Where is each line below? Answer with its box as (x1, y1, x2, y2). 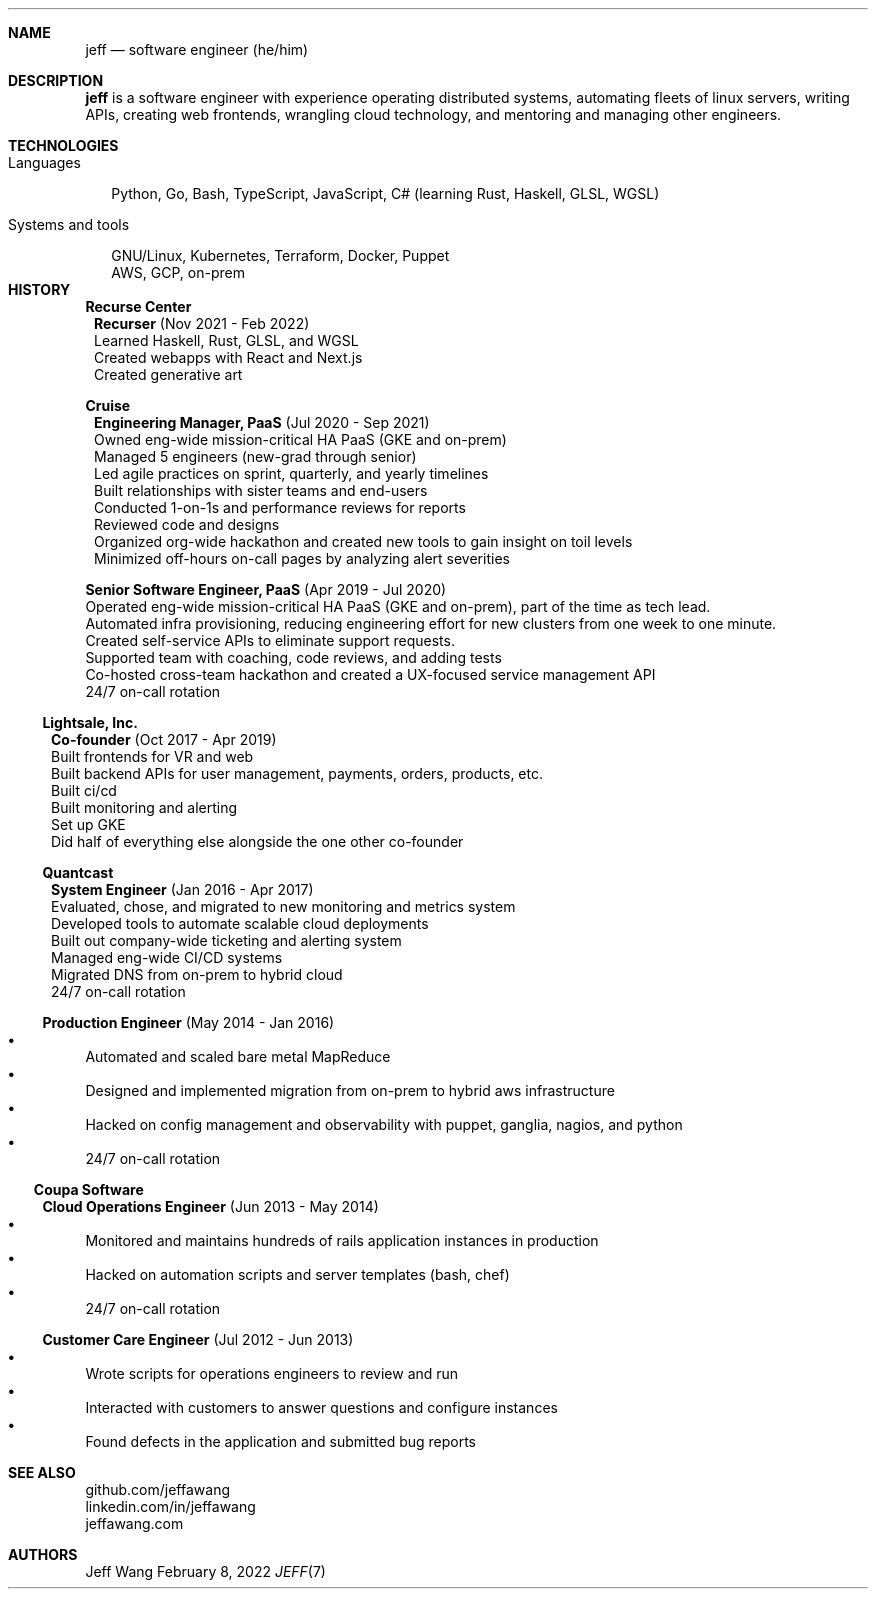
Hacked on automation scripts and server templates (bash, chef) (85, 1266, 510, 1283)
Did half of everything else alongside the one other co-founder (51, 833, 464, 850)
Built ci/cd (51, 782, 117, 799)
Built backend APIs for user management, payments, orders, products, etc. (51, 765, 544, 782)
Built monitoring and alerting (51, 799, 238, 816)
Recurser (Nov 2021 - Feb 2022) (94, 315, 310, 332)
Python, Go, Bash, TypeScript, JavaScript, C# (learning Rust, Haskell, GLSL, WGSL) (111, 185, 660, 202)
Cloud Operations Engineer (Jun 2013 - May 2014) (42, 1198, 379, 1215)
